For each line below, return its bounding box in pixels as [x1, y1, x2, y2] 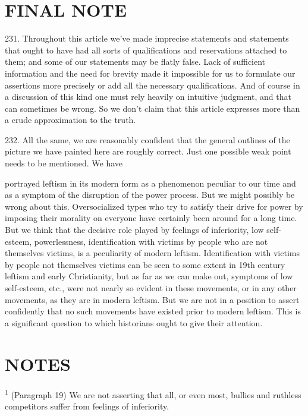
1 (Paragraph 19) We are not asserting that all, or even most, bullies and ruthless [5, 386, 301, 401]
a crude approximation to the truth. [5, 114, 136, 126]
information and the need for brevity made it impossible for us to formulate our [5, 67, 296, 79]
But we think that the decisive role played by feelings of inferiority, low [5, 223, 264, 236]
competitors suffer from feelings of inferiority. [5, 399, 169, 412]
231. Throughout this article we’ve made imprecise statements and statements [5, 32, 289, 45]
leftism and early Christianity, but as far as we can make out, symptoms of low [5, 270, 293, 282]
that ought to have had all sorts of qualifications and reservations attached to [5, 43, 287, 56]
